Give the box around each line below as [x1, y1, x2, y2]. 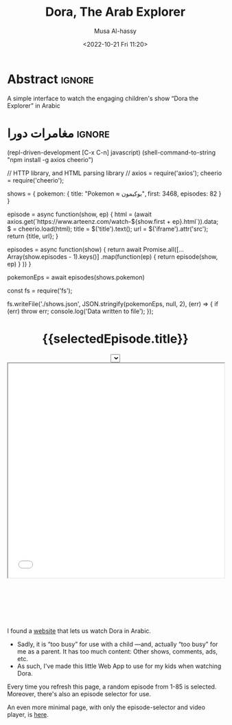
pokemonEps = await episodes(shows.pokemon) [7, 273, 146, 281]
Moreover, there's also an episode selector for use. [7, 689, 152, 698]
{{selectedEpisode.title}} [42, 331, 189, 347]
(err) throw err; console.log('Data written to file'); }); [7, 307, 154, 315]
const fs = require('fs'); [7, 286, 73, 295]
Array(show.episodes [7, 252, 67, 261]
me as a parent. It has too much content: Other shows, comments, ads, [16, 647, 218, 656]
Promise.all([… [143, 245, 184, 253]
